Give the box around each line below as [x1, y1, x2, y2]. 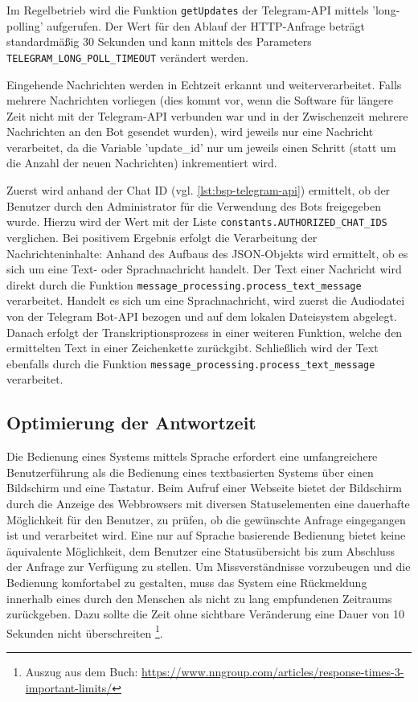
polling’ [6, 17, 43, 34]
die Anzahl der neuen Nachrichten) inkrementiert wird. [6, 154, 277, 171]
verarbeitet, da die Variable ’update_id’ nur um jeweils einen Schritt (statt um [6, 138, 396, 155]
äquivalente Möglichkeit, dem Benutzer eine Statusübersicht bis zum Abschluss [6, 542, 395, 559]
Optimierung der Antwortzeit [6, 410, 256, 435]
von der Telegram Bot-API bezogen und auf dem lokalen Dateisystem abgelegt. [6, 307, 397, 324]
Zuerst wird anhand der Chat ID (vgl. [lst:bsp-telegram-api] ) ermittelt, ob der [6, 182, 391, 199]
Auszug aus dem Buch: [25, 663, 138, 679]
